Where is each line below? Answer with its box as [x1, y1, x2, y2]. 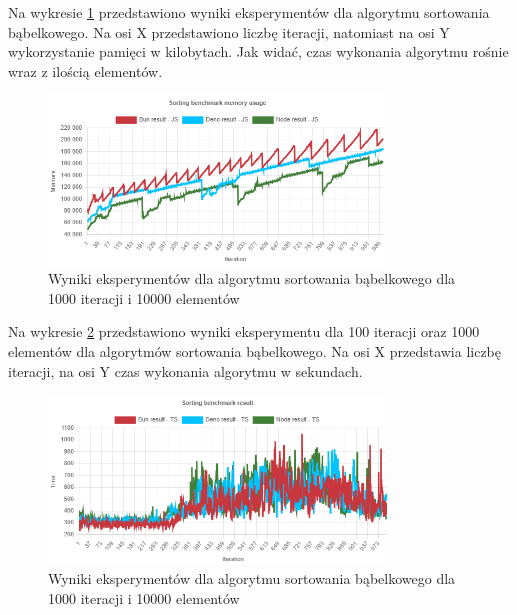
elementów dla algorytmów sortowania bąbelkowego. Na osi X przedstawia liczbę [8, 341, 502, 362]
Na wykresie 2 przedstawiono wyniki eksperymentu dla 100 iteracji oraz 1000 [8, 321, 480, 342]
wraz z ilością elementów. [8, 60, 163, 81]
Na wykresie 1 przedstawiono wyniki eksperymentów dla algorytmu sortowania [8, 2, 490, 22]
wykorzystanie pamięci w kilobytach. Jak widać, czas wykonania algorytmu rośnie [8, 41, 509, 62]
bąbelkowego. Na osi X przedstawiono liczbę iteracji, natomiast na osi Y [8, 21, 450, 42]
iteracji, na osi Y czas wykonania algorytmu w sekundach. [8, 360, 363, 381]
